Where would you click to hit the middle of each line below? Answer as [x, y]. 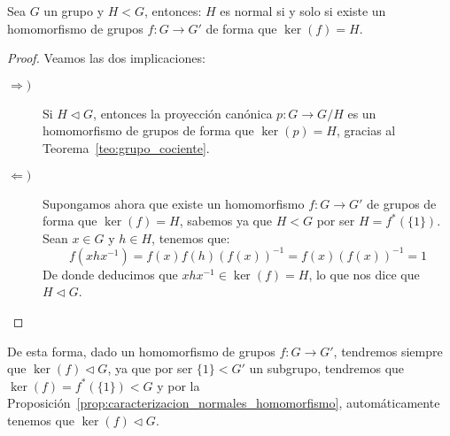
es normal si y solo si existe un [303, 11]
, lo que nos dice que [364, 274]
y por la [178, 385]
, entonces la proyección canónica [183, 113]
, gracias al [366, 130]
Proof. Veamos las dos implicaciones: [106, 58]
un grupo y [74, 11]
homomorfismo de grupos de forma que [148, 130]
